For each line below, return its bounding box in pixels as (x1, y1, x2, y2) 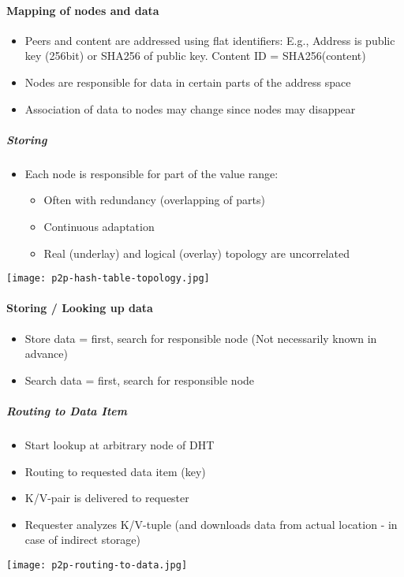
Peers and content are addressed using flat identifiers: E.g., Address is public (24, 32, 395, 48)
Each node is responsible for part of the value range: (24, 165, 279, 181)
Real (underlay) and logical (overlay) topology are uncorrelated (43, 244, 350, 261)
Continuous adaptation (43, 218, 155, 234)
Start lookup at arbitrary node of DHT (24, 436, 215, 452)
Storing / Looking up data (6, 300, 153, 316)
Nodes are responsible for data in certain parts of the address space (24, 73, 351, 90)
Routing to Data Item (6, 402, 128, 419)
